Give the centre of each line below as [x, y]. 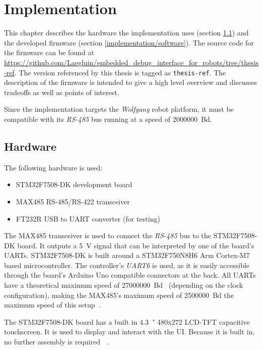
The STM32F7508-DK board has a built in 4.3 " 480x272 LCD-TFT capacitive [127, 321]
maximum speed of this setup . [52, 305]
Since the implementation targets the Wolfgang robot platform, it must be [119, 109]
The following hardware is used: [53, 167]
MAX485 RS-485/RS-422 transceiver [73, 201]
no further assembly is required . [57, 342]
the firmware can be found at [49, 52]
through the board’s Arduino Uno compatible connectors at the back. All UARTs [130, 275]
